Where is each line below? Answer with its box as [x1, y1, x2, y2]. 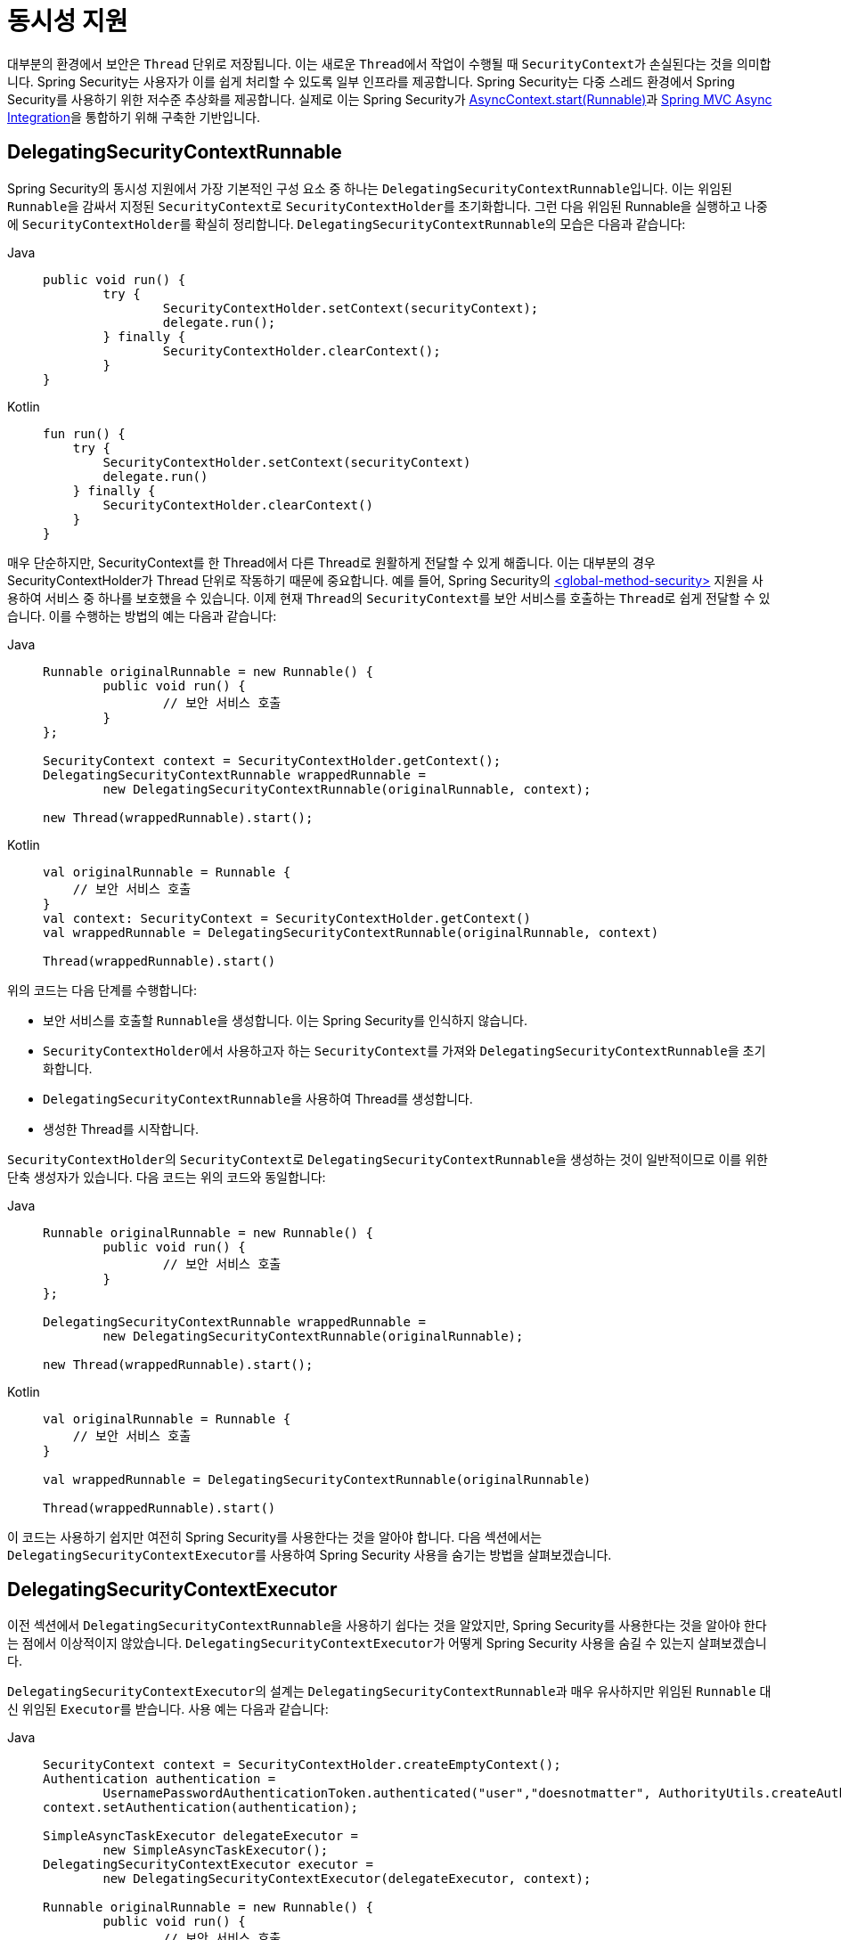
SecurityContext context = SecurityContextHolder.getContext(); [43, 753, 502, 768]
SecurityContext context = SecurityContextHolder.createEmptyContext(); [43, 1757, 561, 1773]
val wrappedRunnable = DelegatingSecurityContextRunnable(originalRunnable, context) [43, 925, 659, 940]
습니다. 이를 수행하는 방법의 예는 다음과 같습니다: [7, 607, 277, 624]
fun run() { [43, 426, 126, 441]
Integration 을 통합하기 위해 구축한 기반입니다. [7, 109, 260, 125]
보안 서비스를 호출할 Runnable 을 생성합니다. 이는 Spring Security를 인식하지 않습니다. [43, 1012, 527, 1028]
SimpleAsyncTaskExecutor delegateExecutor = [43, 1829, 359, 1844]
